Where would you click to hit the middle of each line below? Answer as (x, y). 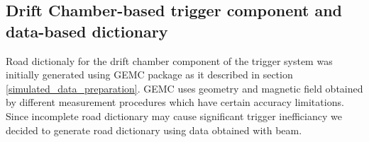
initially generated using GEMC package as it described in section (149, 75)
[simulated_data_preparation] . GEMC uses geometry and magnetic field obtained (184, 88)
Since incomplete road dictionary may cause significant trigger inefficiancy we (174, 116)
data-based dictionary (87, 31)
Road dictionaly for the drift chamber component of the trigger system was (169, 60)
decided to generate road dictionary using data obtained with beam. (154, 130)
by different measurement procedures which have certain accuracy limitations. (175, 102)
